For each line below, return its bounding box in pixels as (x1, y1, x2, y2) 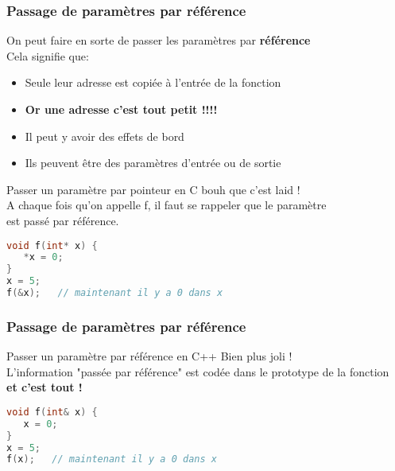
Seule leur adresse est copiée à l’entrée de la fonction (25, 74, 281, 91)
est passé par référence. (6, 212, 119, 228)
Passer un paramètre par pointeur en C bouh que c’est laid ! (6, 181, 300, 197)
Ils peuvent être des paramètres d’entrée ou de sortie (25, 154, 281, 171)
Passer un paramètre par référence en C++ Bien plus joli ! (6, 348, 292, 364)
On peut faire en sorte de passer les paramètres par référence (6, 32, 311, 49)
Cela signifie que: (6, 47, 89, 64)
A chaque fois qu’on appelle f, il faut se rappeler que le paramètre (6, 197, 327, 213)
